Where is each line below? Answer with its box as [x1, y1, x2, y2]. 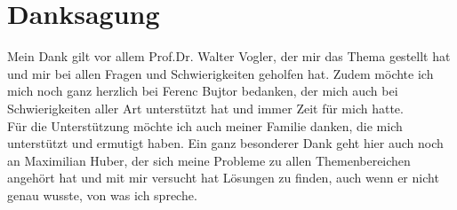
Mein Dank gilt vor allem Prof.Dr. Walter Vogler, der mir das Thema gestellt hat [7, 47, 451, 66]
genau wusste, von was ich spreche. [7, 185, 197, 204]
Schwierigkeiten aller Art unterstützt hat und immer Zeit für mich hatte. [7, 98, 404, 117]
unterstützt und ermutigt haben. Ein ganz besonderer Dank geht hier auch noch [7, 134, 444, 152]
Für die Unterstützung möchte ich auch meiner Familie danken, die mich [7, 116, 403, 135]
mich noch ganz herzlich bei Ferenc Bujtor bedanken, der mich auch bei [7, 82, 398, 100]
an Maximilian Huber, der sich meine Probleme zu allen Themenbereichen [7, 151, 411, 169]
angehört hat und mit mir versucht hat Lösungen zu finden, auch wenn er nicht [7, 168, 439, 187]
